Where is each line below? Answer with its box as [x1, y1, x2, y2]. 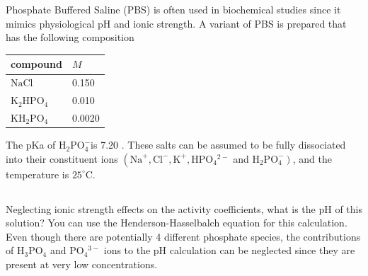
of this [335, 201, 362, 216]
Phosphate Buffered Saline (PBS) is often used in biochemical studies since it [6, 2, 341, 17]
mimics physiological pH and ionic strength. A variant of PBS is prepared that [6, 16, 347, 30]
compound [11, 57, 62, 71]
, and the [292, 151, 332, 166]
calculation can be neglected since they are [169, 243, 355, 258]
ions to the [103, 243, 151, 258]
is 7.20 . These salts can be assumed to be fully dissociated [91, 137, 346, 152]
